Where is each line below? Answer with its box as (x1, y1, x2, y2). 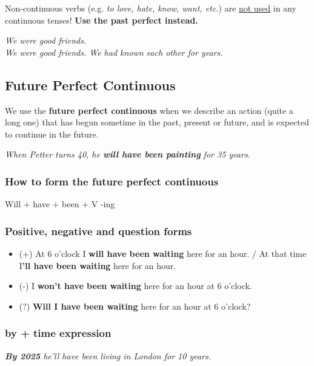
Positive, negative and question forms (5, 223, 192, 238)
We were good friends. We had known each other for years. (5, 45, 223, 58)
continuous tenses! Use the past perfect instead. (5, 13, 198, 26)
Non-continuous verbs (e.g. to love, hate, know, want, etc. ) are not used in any (5, 2, 296, 14)
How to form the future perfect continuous (5, 173, 219, 188)
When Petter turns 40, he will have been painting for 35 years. (5, 148, 250, 161)
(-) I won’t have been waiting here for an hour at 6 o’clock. (19, 279, 252, 292)
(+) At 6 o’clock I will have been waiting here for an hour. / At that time (19, 247, 307, 259)
